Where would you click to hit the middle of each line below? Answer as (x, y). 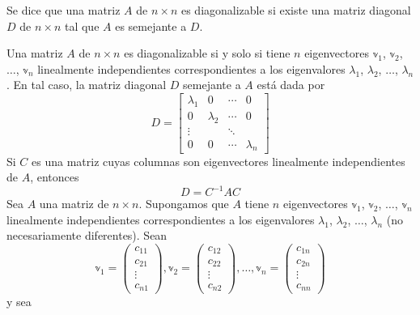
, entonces (55, 177)
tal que (82, 26)
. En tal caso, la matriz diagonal (87, 85)
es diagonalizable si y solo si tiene (207, 53)
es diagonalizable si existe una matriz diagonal (296, 10)
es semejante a (151, 26)
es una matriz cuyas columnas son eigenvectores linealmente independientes (218, 161)
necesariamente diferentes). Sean (87, 235)
